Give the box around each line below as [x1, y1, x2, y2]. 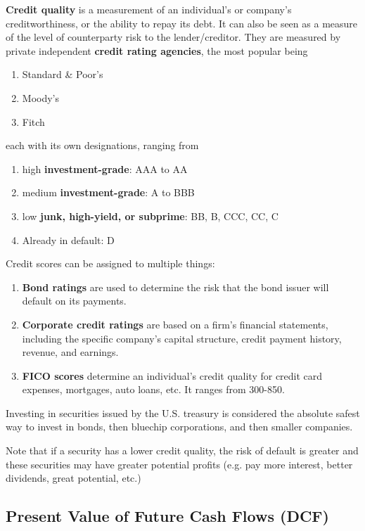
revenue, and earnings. [22, 345, 119, 359]
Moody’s [22, 90, 60, 105]
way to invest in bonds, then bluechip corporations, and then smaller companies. [6, 419, 353, 434]
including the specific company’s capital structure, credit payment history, [22, 331, 342, 345]
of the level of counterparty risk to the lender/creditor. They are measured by [6, 30, 341, 44]
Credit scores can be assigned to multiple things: [6, 256, 215, 271]
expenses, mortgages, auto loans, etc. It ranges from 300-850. [22, 382, 285, 397]
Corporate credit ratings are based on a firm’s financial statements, [22, 316, 328, 331]
